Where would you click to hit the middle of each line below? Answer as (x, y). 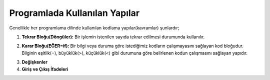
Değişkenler (34, 62)
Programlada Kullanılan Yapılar (74, 13)
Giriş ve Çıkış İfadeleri (45, 69)
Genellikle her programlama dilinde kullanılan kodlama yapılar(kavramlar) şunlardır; (94, 28)
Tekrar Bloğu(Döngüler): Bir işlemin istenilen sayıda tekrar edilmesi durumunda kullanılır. (113, 37)
